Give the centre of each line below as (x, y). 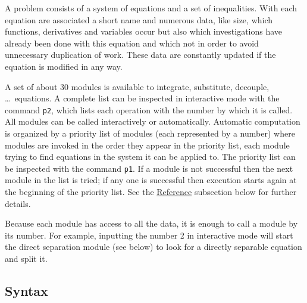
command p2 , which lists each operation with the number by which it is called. (149, 109)
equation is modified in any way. (64, 66)
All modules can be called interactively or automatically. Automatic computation (153, 121)
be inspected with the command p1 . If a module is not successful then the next (149, 168)
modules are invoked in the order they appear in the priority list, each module (147, 145)
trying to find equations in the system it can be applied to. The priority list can (150, 157)
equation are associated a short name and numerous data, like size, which (139, 19)
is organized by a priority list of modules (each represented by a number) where (150, 133)
